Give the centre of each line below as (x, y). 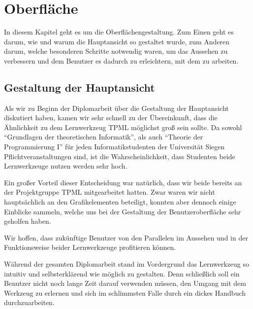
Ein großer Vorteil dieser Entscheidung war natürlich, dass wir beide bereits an (123, 182)
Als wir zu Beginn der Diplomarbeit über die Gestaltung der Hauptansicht (116, 108)
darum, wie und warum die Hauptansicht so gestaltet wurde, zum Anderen (117, 41)
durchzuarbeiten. (29, 302)
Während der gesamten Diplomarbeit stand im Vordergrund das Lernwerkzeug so (127, 264)
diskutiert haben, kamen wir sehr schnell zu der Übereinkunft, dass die (111, 118)
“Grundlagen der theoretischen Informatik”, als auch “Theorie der (104, 137)
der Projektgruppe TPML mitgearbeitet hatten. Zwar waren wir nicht (110, 192)
